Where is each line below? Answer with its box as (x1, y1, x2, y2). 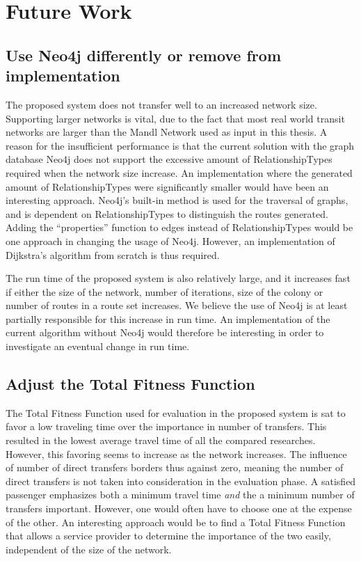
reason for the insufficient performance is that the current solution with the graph (6, 138, 355, 152)
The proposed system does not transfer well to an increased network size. (6, 97, 317, 111)
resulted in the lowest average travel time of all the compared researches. (6, 433, 316, 448)
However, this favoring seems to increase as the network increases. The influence (6, 446, 347, 461)
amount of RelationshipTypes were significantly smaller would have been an (6, 179, 329, 193)
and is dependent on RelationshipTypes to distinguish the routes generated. (6, 206, 328, 221)
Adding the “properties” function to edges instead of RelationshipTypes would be (6, 220, 353, 235)
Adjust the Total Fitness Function (6, 373, 255, 395)
